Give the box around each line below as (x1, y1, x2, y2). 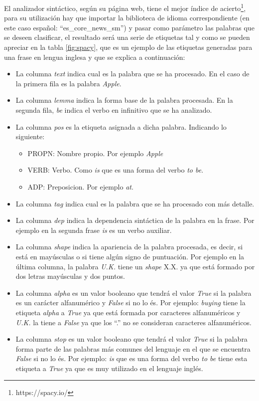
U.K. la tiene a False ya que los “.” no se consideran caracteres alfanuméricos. (15, 317, 252, 327)
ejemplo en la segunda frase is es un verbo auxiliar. (15, 224, 172, 235)
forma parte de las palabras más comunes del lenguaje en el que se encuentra (15, 343, 251, 354)
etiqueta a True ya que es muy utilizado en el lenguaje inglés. (15, 363, 203, 373)
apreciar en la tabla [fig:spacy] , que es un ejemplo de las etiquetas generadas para (4, 42, 253, 52)
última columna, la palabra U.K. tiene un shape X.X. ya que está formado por (15, 261, 255, 271)
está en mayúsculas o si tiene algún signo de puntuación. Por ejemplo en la (15, 251, 245, 261)
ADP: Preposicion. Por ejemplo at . (27, 181, 133, 192)
